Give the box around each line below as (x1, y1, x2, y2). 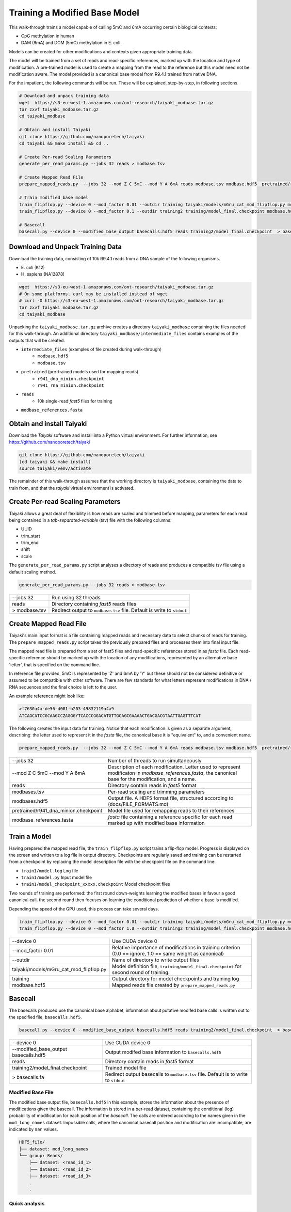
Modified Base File (9, 1089, 54, 1096)
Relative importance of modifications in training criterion (112, 944, 240, 951)
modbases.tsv (12, 788, 45, 795)
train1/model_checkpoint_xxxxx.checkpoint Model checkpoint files (21, 881, 170, 887)
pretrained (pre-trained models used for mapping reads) (21, 369, 139, 375)
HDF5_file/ (19, 1139, 45, 1145)
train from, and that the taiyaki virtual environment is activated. (9, 485, 135, 491)
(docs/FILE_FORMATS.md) (108, 800, 169, 807)
